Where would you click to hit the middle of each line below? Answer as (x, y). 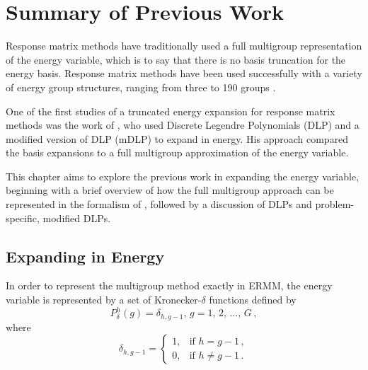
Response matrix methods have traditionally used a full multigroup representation (184, 46)
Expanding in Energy (85, 256)
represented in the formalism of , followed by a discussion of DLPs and (159, 204)
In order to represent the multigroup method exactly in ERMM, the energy (169, 285)
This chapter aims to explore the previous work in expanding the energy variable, (183, 176)
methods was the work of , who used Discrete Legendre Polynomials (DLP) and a (183, 125)
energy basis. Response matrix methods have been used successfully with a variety (184, 73)
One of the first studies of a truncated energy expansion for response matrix (171, 111)
